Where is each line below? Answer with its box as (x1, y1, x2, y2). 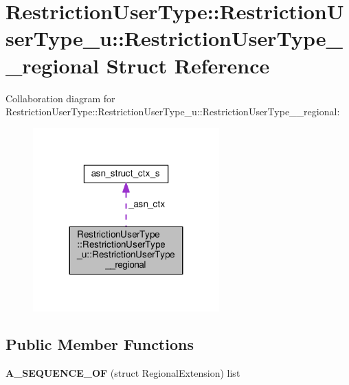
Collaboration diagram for (5, 91, 115, 105)
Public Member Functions (5, 334, 194, 355)
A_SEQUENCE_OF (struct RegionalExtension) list (5, 366, 240, 380)
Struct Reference (106, 51, 270, 79)
